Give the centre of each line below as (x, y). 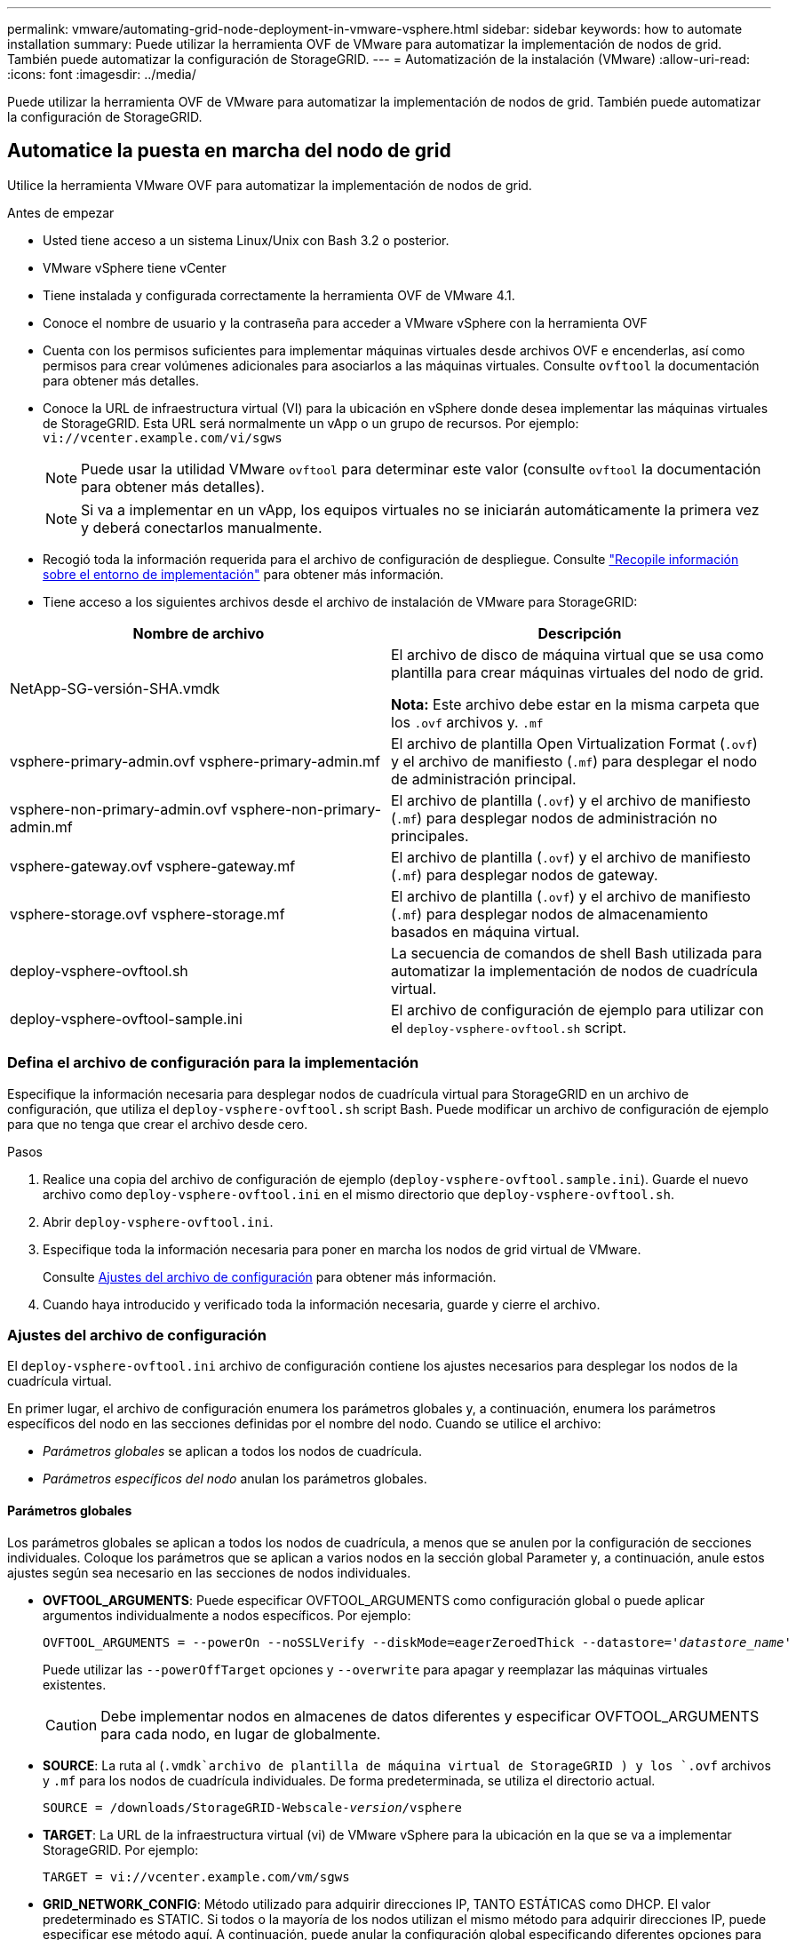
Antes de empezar (61, 212)
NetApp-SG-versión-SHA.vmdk (115, 688)
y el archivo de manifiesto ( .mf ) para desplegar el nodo (574, 761)
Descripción (580, 633)
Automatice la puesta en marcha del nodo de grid (229, 151)
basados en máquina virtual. (486, 931)
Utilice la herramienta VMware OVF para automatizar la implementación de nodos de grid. (270, 185)
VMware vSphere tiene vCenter (135, 267)
